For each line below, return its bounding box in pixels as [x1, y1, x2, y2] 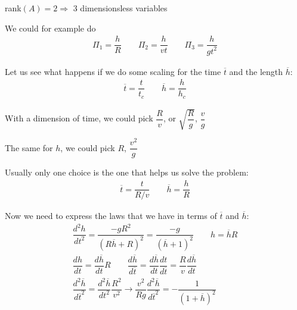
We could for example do [5, 21, 96, 34]
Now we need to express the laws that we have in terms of [5, 209, 217, 222]
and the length [229, 65, 283, 77]
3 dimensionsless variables [73, 2, 168, 14]
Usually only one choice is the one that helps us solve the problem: [5, 166, 249, 179]
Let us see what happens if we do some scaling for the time [5, 65, 221, 77]
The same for [5, 141, 53, 154]
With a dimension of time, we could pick [5, 112, 153, 124]
